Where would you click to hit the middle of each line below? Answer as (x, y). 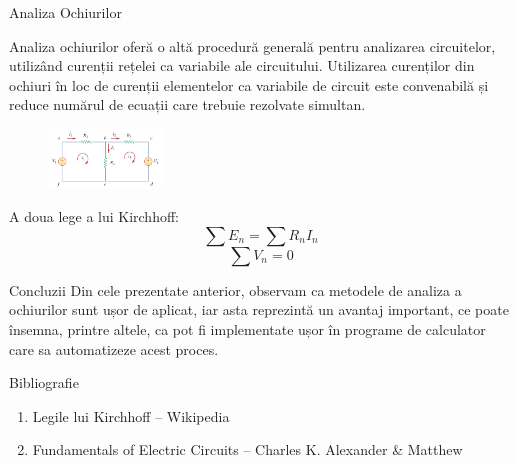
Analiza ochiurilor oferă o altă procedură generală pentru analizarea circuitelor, (252, 45)
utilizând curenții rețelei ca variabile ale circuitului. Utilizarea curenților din (242, 65)
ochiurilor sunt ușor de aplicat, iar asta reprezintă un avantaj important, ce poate (259, 309)
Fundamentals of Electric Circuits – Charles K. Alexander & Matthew (247, 449)
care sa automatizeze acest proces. (114, 348)
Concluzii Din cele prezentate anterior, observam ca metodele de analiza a (235, 289)
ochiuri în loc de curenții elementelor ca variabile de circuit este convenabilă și (249, 84)
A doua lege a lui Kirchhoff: (94, 216)
